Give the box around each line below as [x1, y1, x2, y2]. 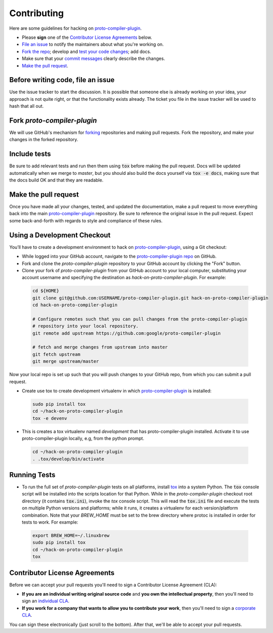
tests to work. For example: [22, 519, 78, 525]
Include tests [9, 150, 51, 158]
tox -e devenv [32, 415, 67, 421]
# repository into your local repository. [32, 323, 139, 329]
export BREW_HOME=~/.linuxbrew [32, 532, 110, 538]
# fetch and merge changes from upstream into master [32, 344, 168, 350]
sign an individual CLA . [22, 598, 70, 604]
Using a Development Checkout [9, 231, 111, 239]
